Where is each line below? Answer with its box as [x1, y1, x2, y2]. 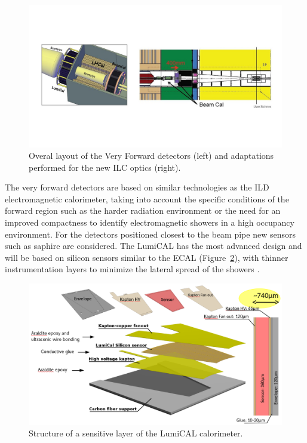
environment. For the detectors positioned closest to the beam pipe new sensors [5, 227, 296, 240]
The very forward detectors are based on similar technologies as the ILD [5, 181, 269, 193]
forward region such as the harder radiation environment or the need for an [5, 204, 281, 217]
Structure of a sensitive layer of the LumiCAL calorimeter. [29, 427, 243, 439]
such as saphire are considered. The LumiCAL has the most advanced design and [5, 239, 302, 252]
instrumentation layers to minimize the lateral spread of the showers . [5, 263, 260, 275]
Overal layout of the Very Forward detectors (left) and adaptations [29, 149, 274, 162]
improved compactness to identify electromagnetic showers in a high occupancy [5, 216, 294, 229]
